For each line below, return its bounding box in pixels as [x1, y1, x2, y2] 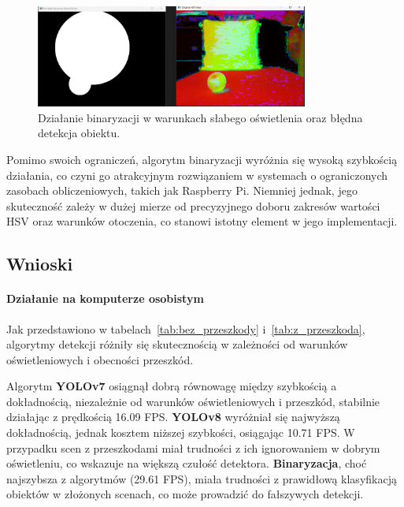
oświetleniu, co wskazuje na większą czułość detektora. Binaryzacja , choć [6, 455, 367, 472]
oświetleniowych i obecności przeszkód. [6, 351, 194, 367]
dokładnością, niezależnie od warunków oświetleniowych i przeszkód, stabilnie [6, 393, 380, 409]
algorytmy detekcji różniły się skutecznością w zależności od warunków [6, 336, 348, 352]
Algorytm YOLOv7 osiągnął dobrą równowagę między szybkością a [6, 378, 337, 394]
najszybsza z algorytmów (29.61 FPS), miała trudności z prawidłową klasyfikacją [6, 470, 397, 486]
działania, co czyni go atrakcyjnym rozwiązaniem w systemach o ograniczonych [6, 166, 388, 183]
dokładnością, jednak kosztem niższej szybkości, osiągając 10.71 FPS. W [6, 424, 355, 441]
